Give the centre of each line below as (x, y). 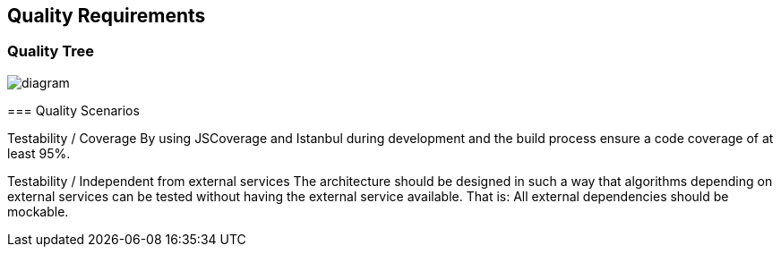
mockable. (38, 211)
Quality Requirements (107, 16)
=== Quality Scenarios (73, 110)
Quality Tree (51, 51)
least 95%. (39, 153)
